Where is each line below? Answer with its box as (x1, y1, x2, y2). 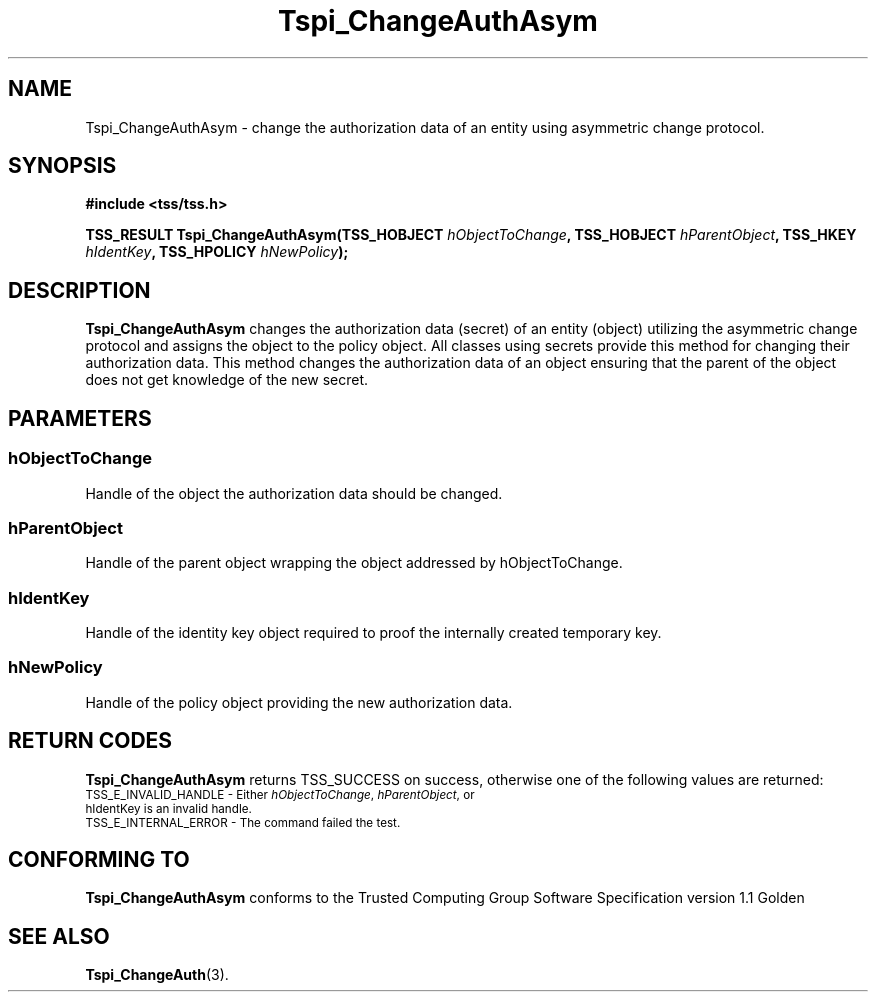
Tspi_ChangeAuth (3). (85, 966, 229, 984)
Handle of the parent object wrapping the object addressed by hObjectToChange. (85, 554, 623, 572)
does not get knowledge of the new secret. (85, 371, 369, 389)
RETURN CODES (8, 728, 173, 754)
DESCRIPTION (8, 277, 151, 303)
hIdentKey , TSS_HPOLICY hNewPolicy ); (85, 243, 349, 261)
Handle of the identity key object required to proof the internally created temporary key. (85, 624, 662, 641)
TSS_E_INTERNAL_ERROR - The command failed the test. (85, 815, 401, 830)
